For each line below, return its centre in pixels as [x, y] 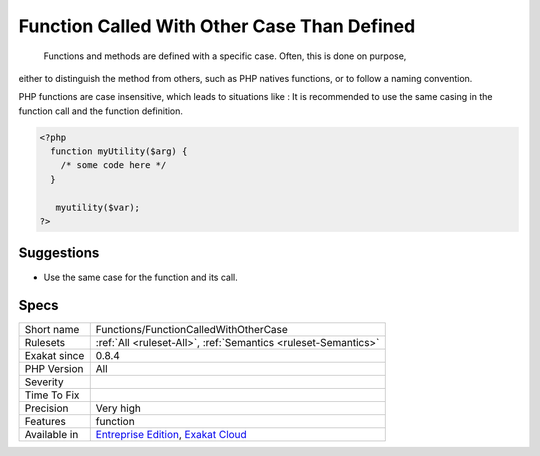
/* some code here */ [113, 165]
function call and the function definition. [101, 111]
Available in [51, 435]
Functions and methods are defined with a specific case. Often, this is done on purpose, [225, 56]
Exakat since [54, 356]
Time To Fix [52, 395]
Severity [44, 382]
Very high [118, 408]
